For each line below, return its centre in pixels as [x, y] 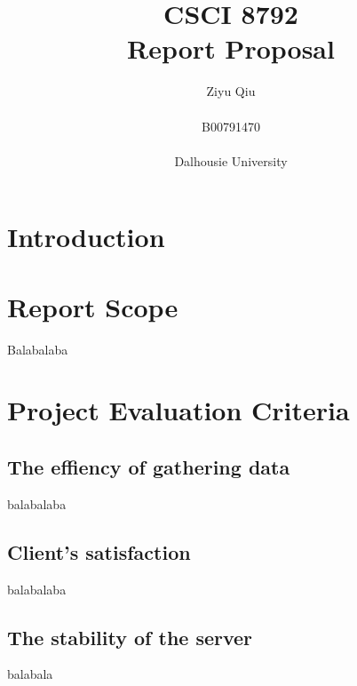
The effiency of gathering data [149, 466]
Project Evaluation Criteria [178, 410]
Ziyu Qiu [231, 91]
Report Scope [93, 306]
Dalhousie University [231, 160]
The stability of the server [130, 637]
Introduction [86, 237]
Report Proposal [231, 48]
